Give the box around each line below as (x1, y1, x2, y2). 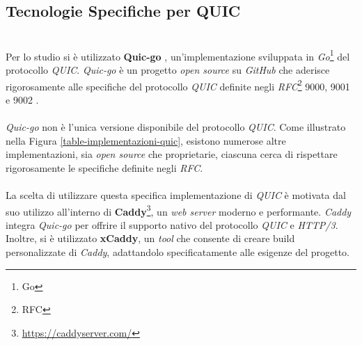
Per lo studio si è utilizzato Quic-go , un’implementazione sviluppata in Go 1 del (6, 47, 350, 63)
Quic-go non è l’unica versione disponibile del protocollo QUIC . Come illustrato (6, 120, 346, 134)
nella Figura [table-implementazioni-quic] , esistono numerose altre (6, 133, 286, 147)
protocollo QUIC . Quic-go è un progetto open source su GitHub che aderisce (6, 63, 330, 77)
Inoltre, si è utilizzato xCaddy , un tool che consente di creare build (6, 231, 295, 246)
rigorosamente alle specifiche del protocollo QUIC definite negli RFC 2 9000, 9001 (6, 77, 350, 93)
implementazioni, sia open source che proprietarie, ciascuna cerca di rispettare (6, 147, 338, 161)
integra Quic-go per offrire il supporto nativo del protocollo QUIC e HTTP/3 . (6, 217, 338, 232)
